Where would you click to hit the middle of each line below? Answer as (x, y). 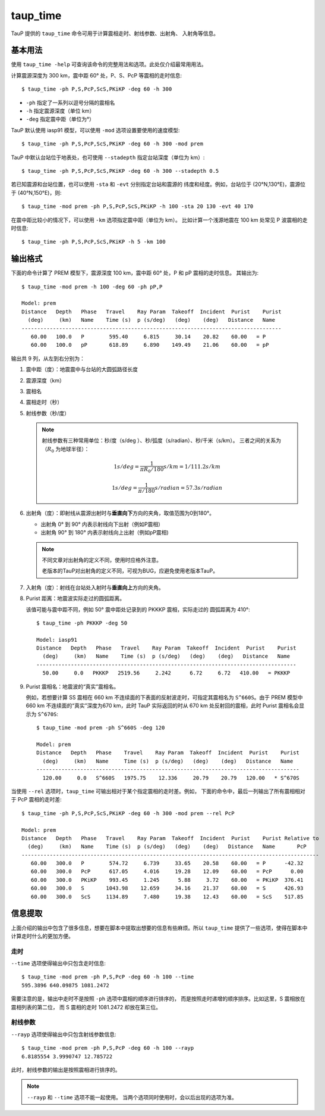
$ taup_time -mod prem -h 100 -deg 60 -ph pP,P (92, 287)
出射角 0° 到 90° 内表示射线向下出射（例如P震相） (102, 524)
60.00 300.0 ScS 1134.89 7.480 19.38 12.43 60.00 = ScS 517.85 (167, 896)
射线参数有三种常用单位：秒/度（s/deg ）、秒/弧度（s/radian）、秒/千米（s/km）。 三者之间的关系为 (162, 440)
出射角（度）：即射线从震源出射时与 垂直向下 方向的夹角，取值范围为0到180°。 (120, 513)
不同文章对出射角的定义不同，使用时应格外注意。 (102, 559)
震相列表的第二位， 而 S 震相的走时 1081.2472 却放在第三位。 (86, 1007)
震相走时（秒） (44, 402)
